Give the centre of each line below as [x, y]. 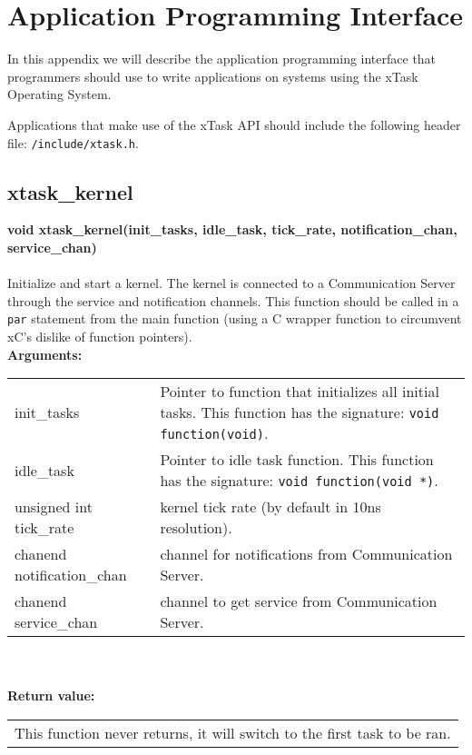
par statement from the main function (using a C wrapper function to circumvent [235, 318]
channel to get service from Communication [299, 601]
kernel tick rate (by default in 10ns [270, 507]
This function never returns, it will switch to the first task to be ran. [233, 732]
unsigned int [54, 507]
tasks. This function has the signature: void [300, 412]
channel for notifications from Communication [306, 554]
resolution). [196, 528]
